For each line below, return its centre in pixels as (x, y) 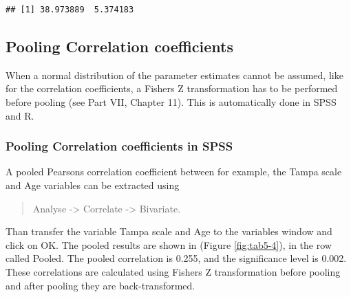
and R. (20, 115)
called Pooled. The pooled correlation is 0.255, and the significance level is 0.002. (176, 258)
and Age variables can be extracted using (93, 185)
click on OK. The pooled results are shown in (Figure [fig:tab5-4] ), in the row (169, 244)
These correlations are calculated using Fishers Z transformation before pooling (173, 271)
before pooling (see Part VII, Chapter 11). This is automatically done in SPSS (171, 101)
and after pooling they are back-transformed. (100, 285)
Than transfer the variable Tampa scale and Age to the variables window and (169, 231)
